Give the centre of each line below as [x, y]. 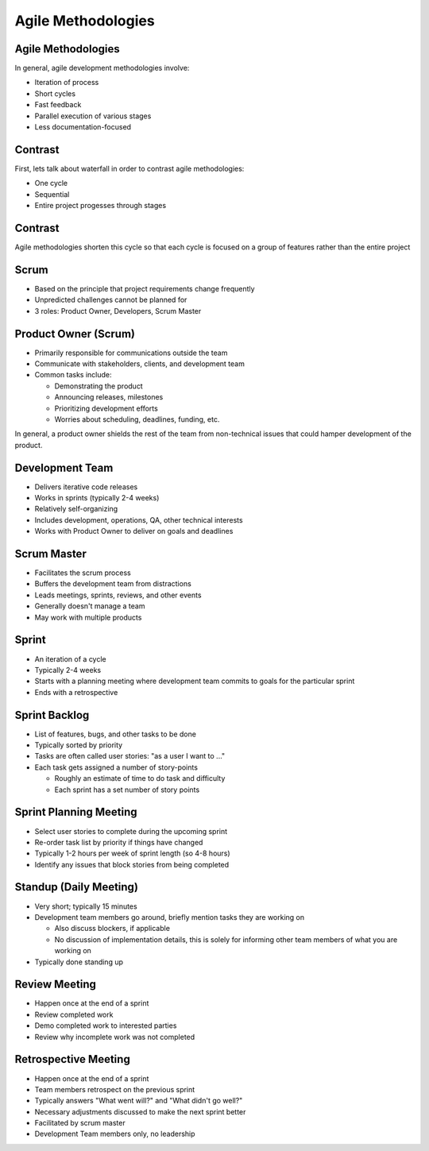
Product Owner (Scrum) [75, 334]
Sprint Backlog [52, 715]
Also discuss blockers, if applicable [112, 929]
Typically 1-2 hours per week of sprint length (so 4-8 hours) [132, 853]
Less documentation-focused [83, 127]
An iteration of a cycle [70, 659]
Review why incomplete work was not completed [115, 1037]
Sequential [52, 194]
